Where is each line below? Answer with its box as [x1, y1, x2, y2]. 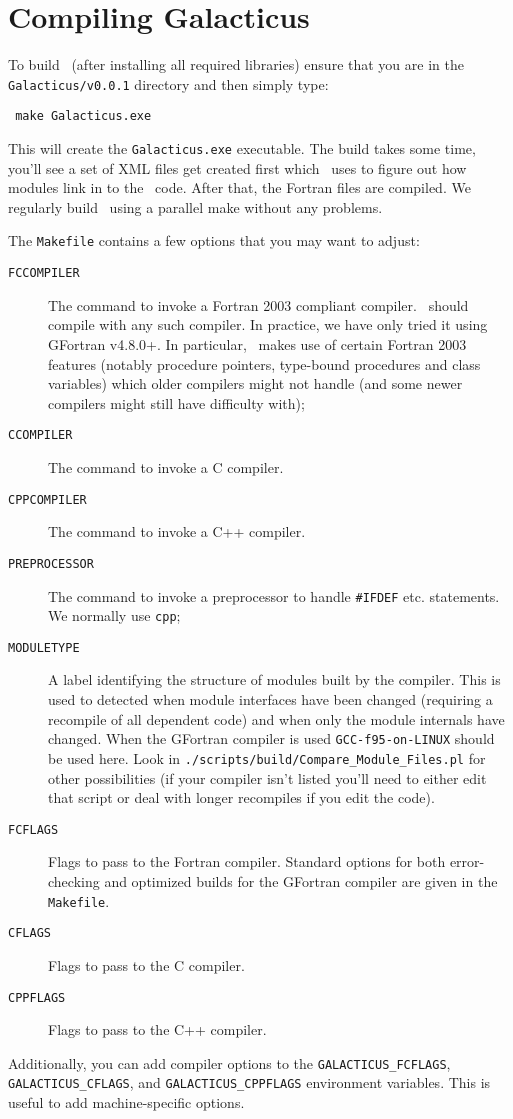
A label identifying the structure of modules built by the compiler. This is [48, 669, 501, 690]
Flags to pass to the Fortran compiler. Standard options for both [48, 851, 446, 872]
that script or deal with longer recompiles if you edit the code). [48, 787, 435, 808]
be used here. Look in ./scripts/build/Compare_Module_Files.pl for [48, 747, 486, 768]
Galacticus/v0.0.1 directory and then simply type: [8, 73, 329, 94]
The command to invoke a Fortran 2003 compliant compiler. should [48, 294, 469, 315]
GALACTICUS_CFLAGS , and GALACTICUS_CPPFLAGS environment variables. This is [8, 1072, 491, 1093]
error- [449, 851, 485, 872]
